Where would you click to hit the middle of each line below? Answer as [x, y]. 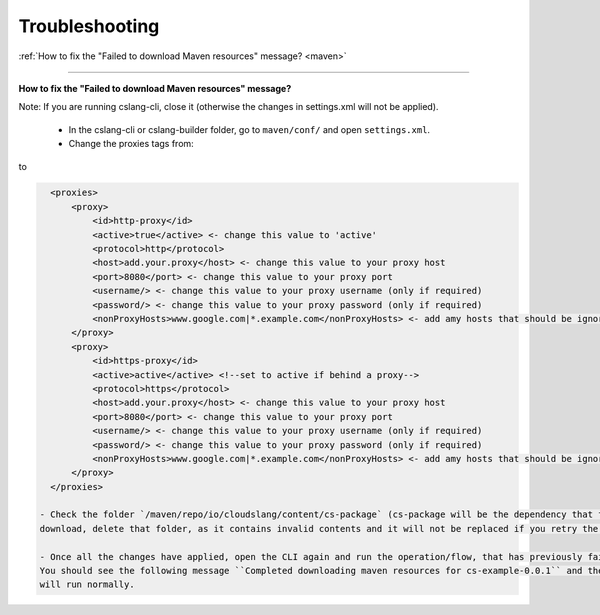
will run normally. [87, 584]
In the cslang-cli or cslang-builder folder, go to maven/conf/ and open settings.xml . [249, 129]
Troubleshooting [89, 26]
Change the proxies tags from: [131, 144]
